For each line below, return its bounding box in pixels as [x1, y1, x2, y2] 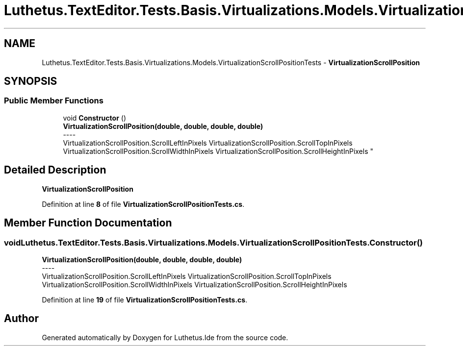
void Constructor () [63, 113, 126, 122]
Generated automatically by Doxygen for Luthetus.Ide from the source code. [42, 333, 288, 342]
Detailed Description [4, 164, 106, 176]
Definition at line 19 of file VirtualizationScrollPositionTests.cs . [42, 295, 248, 304]
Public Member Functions [4, 96, 103, 106]
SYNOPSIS [4, 75, 57, 88]
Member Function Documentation [4, 217, 172, 229]
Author [4, 312, 39, 325]
